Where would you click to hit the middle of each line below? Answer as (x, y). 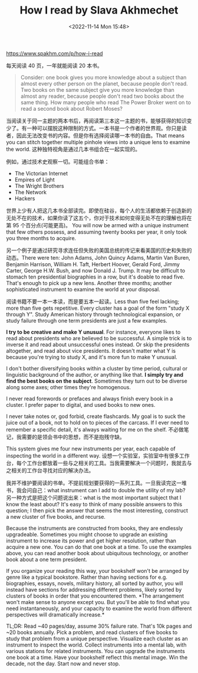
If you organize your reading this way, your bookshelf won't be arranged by (98, 571)
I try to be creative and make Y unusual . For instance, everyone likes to (93, 332)
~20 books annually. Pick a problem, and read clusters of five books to (92, 632)
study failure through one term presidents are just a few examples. (87, 320)
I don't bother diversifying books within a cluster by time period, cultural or (97, 368)
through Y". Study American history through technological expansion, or (94, 314)
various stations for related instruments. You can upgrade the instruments (96, 651)
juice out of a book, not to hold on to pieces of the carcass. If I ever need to (98, 422)
